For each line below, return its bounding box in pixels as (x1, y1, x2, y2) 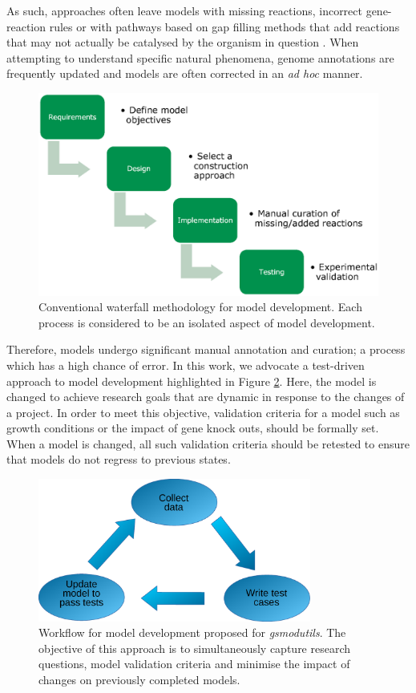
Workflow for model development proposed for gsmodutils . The (38, 624, 346, 641)
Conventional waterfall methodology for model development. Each (38, 298, 362, 315)
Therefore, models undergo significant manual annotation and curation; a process (6, 341, 406, 358)
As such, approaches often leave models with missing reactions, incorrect (6, 2, 362, 18)
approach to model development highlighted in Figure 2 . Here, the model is (6, 372, 377, 389)
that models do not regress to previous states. (6, 451, 231, 468)
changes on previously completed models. (38, 671, 240, 687)
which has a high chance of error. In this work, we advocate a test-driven (6, 356, 365, 373)
